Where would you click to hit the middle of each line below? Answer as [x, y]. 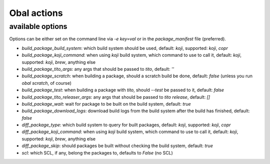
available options [38, 26]
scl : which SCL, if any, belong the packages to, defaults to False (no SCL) [97, 153]
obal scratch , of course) [47, 83]
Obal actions [36, 13]
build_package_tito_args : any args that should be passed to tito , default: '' [98, 69]
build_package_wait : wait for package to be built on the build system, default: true [106, 104]
